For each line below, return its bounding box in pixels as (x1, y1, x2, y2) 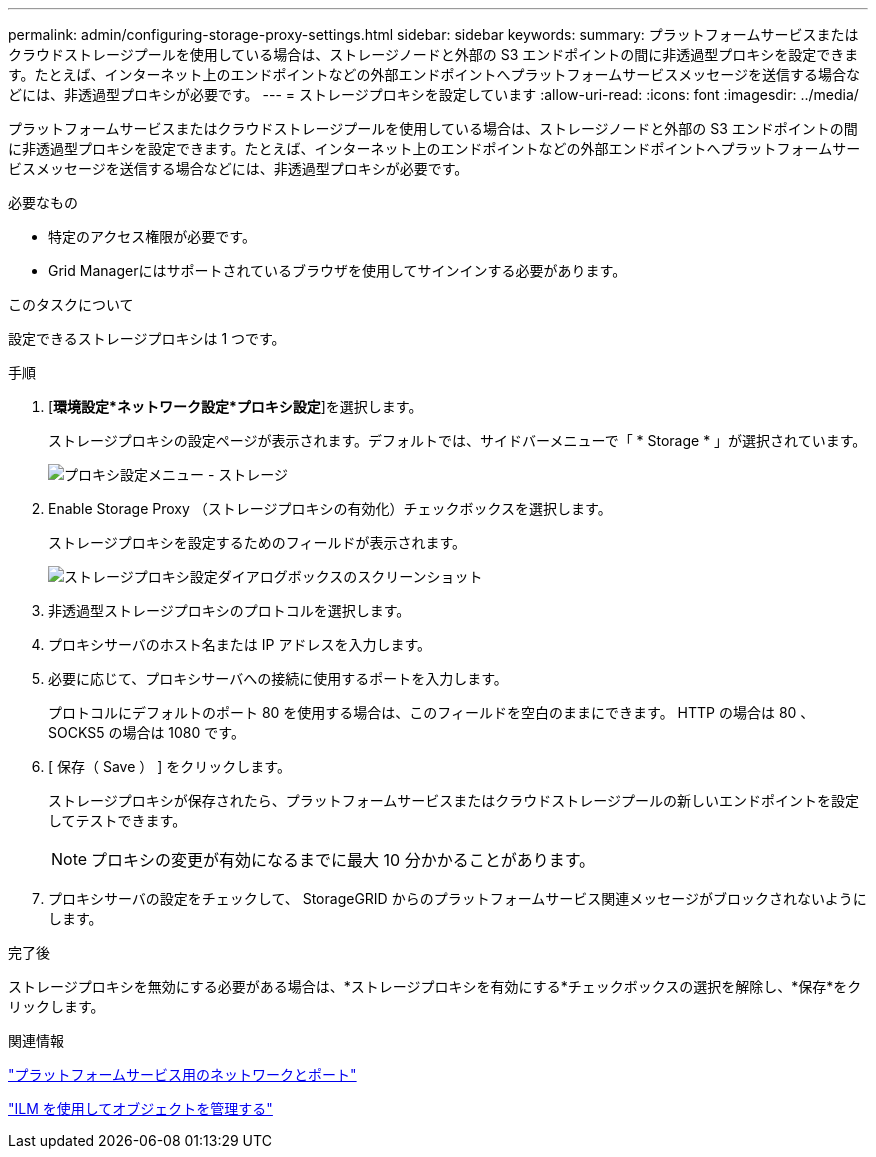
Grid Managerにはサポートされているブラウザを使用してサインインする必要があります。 (48, 262, 627, 279)
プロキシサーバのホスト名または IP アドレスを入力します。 (48, 636, 432, 653)
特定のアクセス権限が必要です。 (48, 228, 256, 245)
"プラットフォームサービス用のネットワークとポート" (8, 1066, 357, 1083)
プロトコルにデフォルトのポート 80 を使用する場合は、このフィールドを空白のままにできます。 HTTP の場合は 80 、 (48, 704, 815, 721)
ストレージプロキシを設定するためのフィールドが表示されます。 (48, 534, 467, 551)
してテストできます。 (48, 812, 187, 829)
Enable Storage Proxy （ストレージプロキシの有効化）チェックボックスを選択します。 (48, 500, 612, 517)
